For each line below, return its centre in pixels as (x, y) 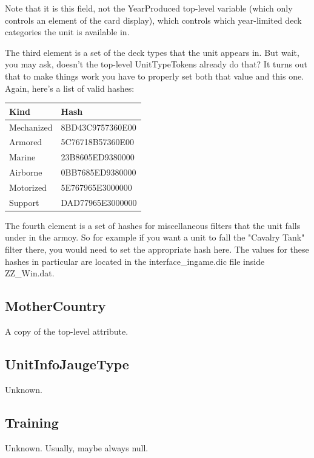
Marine (22, 157)
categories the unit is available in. (67, 32)
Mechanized (31, 127)
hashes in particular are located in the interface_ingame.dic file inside (135, 261)
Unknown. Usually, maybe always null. (77, 447)
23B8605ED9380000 (98, 157)
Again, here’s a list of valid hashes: (70, 88)
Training (32, 422)
